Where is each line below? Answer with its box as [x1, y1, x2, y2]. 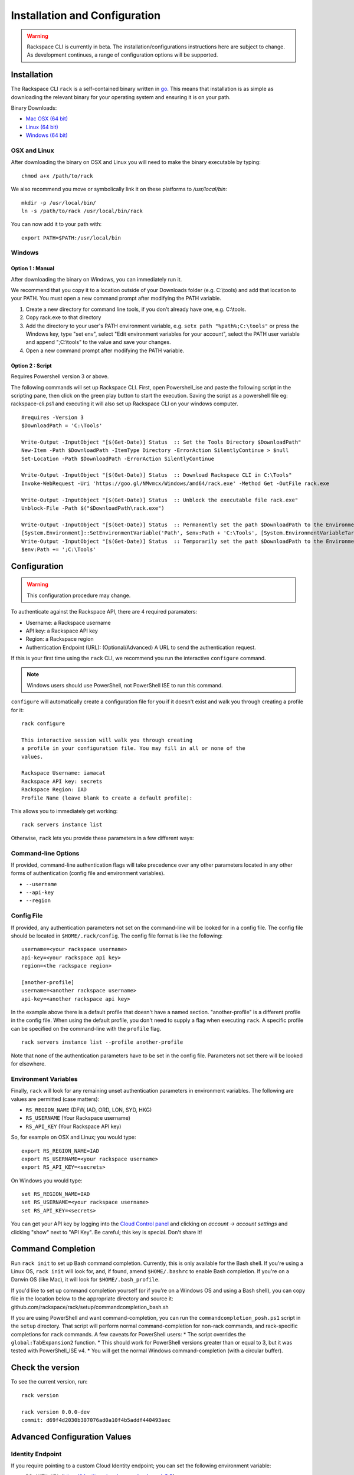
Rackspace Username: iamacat [21, 770, 106, 776]
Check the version [11, 1363, 80, 1373]
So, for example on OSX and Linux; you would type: [11, 1133, 136, 1141]
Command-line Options [11, 849, 80, 857]
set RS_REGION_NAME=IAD [21, 1191, 90, 1198]
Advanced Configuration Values [11, 1431, 132, 1442]
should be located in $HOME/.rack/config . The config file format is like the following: [11, 932, 223, 939]
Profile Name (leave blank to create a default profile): [21, 794, 193, 801]
